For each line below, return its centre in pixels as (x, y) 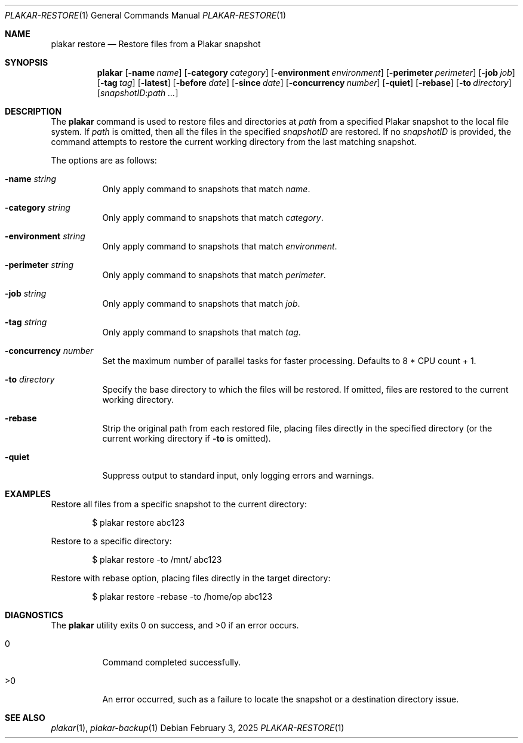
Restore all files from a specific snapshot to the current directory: (179, 504)
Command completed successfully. (172, 662)
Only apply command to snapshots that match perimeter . (214, 275)
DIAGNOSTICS (34, 615)
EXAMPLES (28, 494)
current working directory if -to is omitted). (187, 438)
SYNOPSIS (27, 62)
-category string (38, 207)
